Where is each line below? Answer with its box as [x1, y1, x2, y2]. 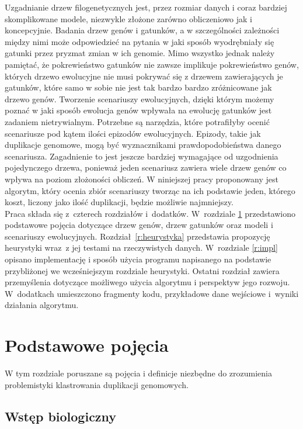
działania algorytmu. [5, 299, 79, 311]
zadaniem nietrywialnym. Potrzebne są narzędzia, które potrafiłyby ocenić [5, 115, 270, 127]
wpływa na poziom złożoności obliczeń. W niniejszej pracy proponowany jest [5, 172, 278, 185]
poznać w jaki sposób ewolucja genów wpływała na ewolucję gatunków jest [5, 104, 272, 116]
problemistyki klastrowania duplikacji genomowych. [5, 378, 189, 390]
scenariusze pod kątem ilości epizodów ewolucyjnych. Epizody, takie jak [5, 127, 261, 139]
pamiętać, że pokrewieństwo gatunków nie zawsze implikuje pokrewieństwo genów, [5, 58, 299, 70]
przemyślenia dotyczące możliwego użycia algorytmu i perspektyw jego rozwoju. [5, 276, 290, 288]
